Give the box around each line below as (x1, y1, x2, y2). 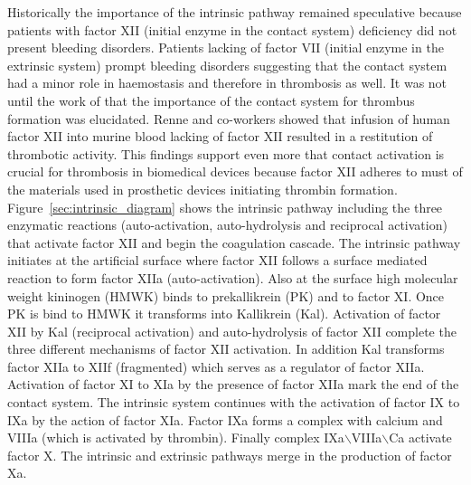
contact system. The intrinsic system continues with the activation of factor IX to (7, 393, 460, 412)
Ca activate (389, 428, 452, 447)
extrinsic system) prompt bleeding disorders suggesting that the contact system (7, 55, 447, 74)
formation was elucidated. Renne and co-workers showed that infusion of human (7, 109, 450, 128)
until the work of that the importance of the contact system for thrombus (7, 90, 415, 109)
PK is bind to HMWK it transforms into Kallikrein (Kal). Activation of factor (7, 304, 441, 323)
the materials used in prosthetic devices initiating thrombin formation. (7, 179, 398, 198)
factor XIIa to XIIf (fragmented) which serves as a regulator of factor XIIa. (7, 357, 425, 376)
